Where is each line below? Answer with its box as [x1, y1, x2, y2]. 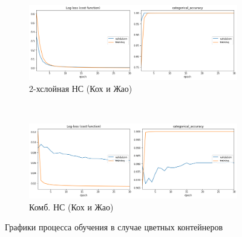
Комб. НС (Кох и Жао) [29, 200, 114, 213]
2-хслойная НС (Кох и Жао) [29, 82, 132, 94]
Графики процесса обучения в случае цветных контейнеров [5, 221, 223, 233]
